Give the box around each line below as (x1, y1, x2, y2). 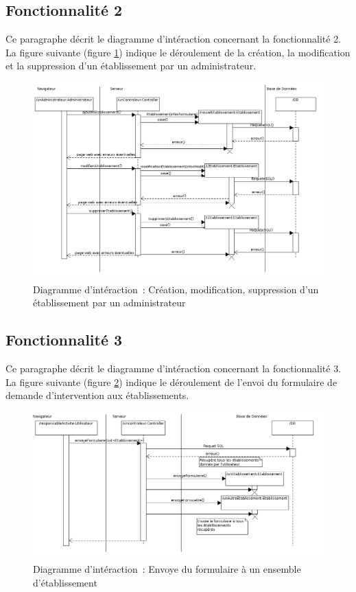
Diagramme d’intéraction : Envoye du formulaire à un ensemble (33, 562, 301, 576)
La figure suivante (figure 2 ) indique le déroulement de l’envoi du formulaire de (5, 374, 337, 389)
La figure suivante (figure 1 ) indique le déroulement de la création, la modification (5, 45, 351, 59)
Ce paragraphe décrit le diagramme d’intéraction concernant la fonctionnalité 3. (5, 361, 342, 375)
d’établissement (33, 575, 97, 589)
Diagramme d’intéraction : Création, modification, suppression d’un (33, 282, 319, 296)
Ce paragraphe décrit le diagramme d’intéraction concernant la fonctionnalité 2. (5, 32, 342, 46)
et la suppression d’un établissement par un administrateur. (5, 58, 257, 73)
